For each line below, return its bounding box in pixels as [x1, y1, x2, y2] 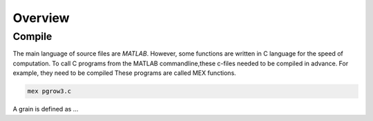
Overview [12, 10, 70, 25]
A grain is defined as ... [12, 105, 79, 113]
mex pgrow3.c [27, 87, 72, 96]
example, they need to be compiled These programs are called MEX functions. [12, 69, 236, 77]
